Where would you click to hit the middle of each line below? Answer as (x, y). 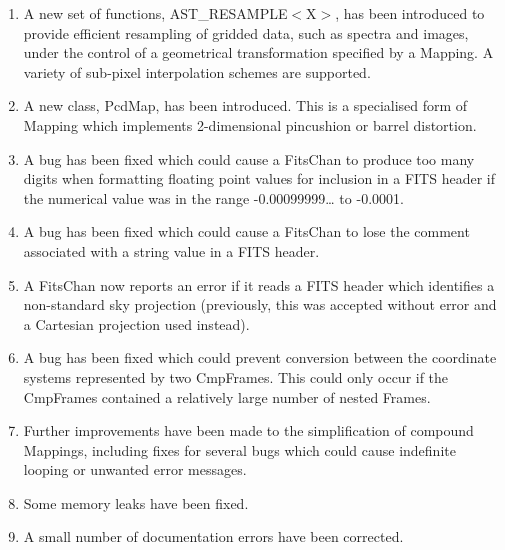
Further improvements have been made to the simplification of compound (248, 430)
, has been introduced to (410, 13)
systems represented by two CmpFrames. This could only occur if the (236, 376)
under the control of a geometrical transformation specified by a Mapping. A (258, 52)
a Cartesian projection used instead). (136, 323)
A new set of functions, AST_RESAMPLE (155, 13)
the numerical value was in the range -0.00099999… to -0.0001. (213, 197)
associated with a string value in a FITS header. (171, 250)
